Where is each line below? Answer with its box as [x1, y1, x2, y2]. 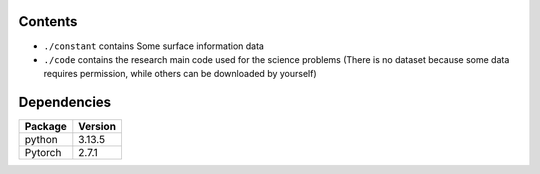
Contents [18, 13, 78, 30]
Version [78, 120, 117, 134]
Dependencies [18, 94, 112, 111]
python [24, 133, 59, 147]
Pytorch [24, 146, 62, 160]
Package [24, 120, 67, 134]
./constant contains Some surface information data [43, 40, 265, 52]
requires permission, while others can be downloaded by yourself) [43, 68, 317, 80]
